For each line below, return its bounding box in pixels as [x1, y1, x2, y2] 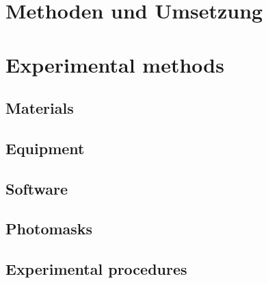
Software [5, 177, 68, 199]
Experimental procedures [5, 258, 187, 280]
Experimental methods [5, 50, 224, 78]
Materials [5, 97, 74, 119]
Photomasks [5, 218, 93, 239]
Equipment [5, 137, 85, 158]
